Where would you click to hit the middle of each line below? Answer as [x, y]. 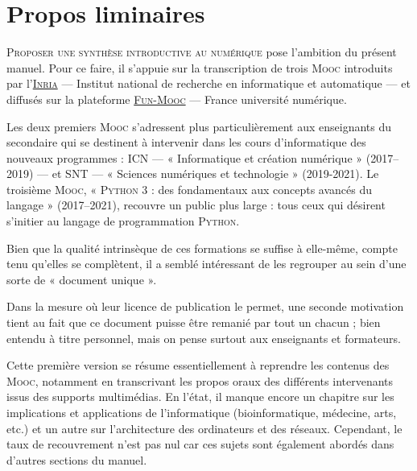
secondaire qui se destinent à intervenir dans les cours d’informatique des [186, 142]
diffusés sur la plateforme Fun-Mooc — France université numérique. [177, 99]
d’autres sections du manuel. [77, 459]
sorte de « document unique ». [82, 279]
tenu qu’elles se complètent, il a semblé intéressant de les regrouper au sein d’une [206, 264]
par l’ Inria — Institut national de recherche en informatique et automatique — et [208, 83]
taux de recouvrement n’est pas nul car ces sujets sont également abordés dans [200, 444]
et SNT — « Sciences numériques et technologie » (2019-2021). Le [215, 174]
